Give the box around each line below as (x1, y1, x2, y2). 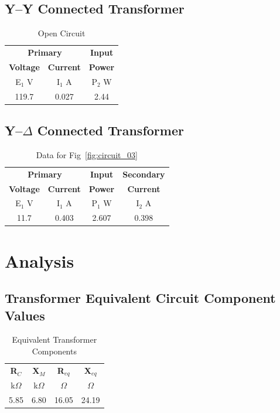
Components (32, 344, 77, 357)
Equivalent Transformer (12, 333, 97, 346)
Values (5, 306, 45, 324)
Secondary (122, 168, 165, 180)
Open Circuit (37, 27, 86, 39)
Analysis (5, 248, 74, 272)
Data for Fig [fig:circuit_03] (36, 148, 138, 161)
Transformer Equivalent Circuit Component (5, 289, 276, 307)
